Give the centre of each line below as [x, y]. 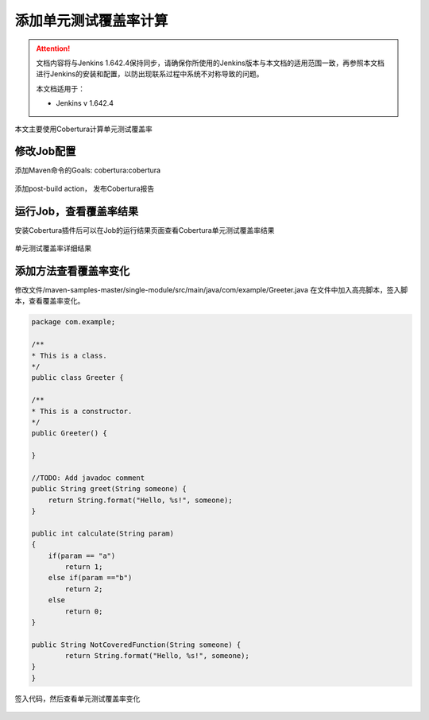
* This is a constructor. [82, 411]
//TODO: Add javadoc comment [88, 478]
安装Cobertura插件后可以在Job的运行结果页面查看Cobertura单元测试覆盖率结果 [145, 230]
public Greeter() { [69, 434]
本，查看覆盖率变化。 [50, 301]
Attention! [53, 48]
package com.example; [73, 322]
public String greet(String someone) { [109, 489]
